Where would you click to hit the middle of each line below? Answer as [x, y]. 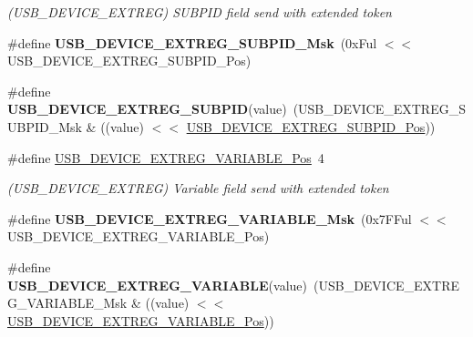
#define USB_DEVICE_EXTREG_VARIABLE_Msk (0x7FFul [210, 218]
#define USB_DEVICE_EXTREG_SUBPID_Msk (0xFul [192, 42]
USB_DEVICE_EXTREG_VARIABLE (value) [157, 285]
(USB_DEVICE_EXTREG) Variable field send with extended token [198, 188]
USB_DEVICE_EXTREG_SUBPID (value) [147, 109]
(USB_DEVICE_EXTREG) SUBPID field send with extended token [200, 12]
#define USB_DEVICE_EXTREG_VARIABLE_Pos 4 [166, 157]
